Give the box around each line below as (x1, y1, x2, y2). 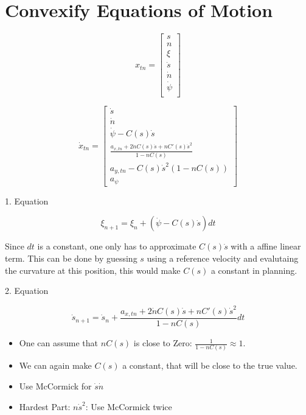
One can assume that (19, 337, 99, 349)
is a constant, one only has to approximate (37, 240, 196, 253)
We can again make (19, 359, 92, 372)
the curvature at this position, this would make (5, 263, 181, 276)
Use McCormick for (19, 379, 92, 392)
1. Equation (5, 194, 49, 207)
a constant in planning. (210, 263, 297, 276)
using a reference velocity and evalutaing (147, 252, 299, 265)
